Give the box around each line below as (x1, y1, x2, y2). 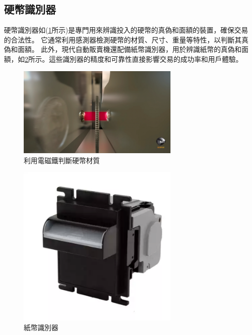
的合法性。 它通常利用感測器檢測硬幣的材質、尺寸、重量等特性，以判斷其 (4, 34, 242, 44)
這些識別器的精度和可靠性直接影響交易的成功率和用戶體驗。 (48, 53, 243, 64)
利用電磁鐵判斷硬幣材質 (24, 155, 100, 165)
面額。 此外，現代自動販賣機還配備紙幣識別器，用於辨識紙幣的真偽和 (17, 44, 242, 54)
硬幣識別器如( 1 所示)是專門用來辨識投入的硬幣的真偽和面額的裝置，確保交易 (4, 25, 248, 35)
